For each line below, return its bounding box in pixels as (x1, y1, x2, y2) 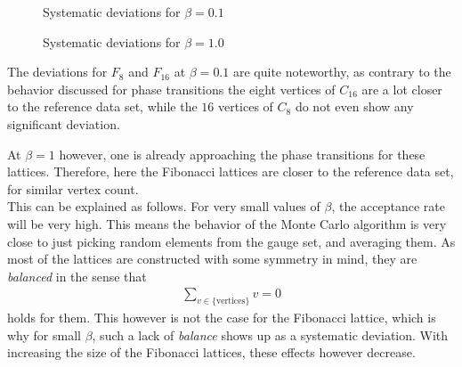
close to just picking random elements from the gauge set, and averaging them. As (7, 232, 456, 250)
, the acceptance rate (331, 197, 445, 216)
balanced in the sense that (7, 266, 147, 285)
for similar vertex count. (7, 179, 139, 198)
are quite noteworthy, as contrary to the (232, 62, 451, 81)
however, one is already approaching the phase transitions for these (59, 144, 426, 163)
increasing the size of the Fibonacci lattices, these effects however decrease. (7, 343, 416, 362)
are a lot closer (361, 79, 442, 98)
